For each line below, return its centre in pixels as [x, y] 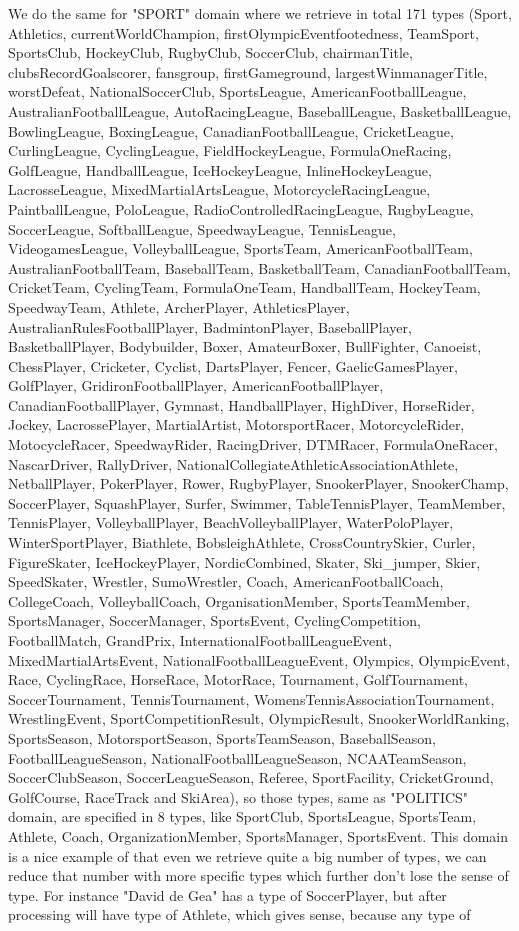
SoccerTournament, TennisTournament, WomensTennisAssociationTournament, [251, 698]
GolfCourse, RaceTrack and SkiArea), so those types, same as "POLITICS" [238, 796]
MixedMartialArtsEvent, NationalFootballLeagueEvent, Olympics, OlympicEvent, [259, 659]
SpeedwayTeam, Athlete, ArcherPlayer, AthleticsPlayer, [179, 306]
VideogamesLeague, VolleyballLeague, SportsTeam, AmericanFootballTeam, [240, 248]
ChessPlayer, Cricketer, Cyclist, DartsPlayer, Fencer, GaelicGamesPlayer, [233, 365]
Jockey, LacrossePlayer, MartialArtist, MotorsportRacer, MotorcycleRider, [236, 424]
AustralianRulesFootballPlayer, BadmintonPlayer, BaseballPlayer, [210, 326]
